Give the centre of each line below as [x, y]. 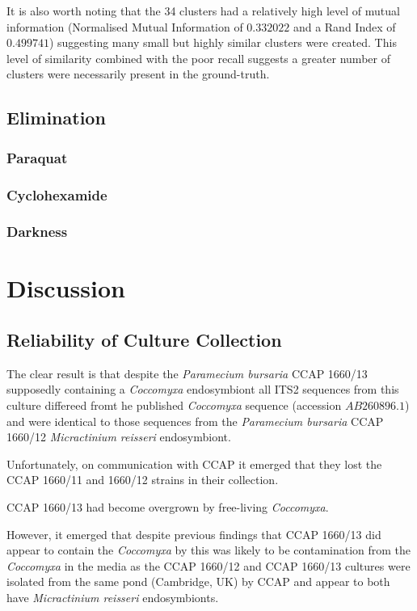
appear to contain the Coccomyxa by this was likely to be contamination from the [209, 550]
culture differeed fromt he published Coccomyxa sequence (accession [174, 405]
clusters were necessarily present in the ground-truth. [138, 74]
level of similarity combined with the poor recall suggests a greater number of [198, 58]
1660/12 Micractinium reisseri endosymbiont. [119, 437]
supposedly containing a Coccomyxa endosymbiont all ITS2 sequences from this [203, 389]
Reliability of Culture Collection [144, 340]
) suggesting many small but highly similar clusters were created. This [223, 42]
